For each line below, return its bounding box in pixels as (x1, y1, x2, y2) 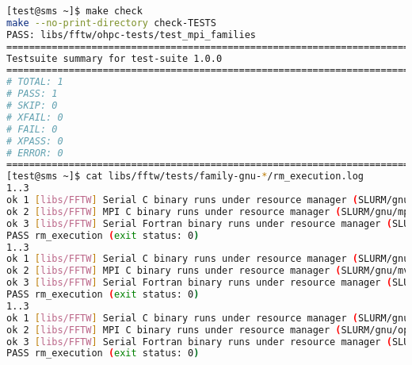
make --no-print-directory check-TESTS (6, 17, 216, 29)
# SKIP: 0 (6, 100, 58, 111)
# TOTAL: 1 (6, 76, 63, 88)
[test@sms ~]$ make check (6, 6, 143, 17)
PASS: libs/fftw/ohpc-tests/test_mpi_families (6, 29, 256, 40)
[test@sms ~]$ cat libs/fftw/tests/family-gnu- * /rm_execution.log (6, 171, 364, 182)
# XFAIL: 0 (6, 111, 63, 123)
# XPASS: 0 (6, 135, 63, 147)
